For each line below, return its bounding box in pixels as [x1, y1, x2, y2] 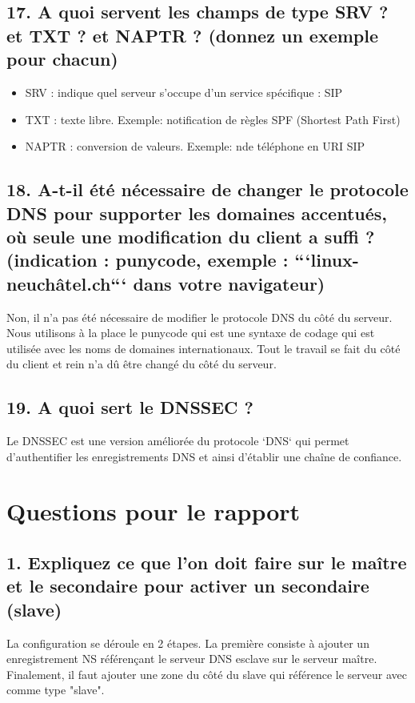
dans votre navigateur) [133, 271, 325, 295]
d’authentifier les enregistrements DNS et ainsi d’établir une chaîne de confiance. [6, 448, 402, 464]
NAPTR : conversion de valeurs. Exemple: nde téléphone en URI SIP [25, 138, 365, 155]
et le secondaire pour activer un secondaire [6, 573, 369, 598]
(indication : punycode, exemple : [6, 247, 289, 272]
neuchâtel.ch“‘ [6, 271, 127, 295]
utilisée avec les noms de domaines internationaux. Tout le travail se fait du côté [6, 339, 401, 356]
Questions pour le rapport [6, 495, 301, 528]
